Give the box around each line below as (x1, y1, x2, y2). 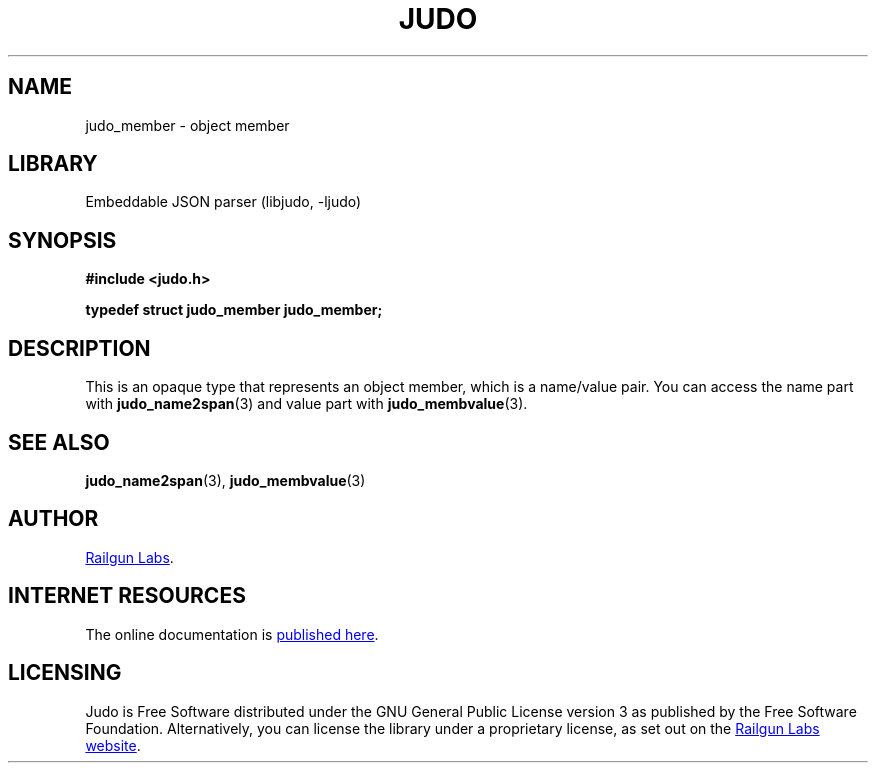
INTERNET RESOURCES (8, 583, 246, 609)
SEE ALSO (8, 429, 110, 455)
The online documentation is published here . (85, 625, 379, 643)
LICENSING (8, 660, 122, 686)
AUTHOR (8, 506, 99, 532)
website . (85, 736, 141, 754)
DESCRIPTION (8, 335, 151, 361)
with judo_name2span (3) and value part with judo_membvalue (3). (85, 395, 528, 413)
